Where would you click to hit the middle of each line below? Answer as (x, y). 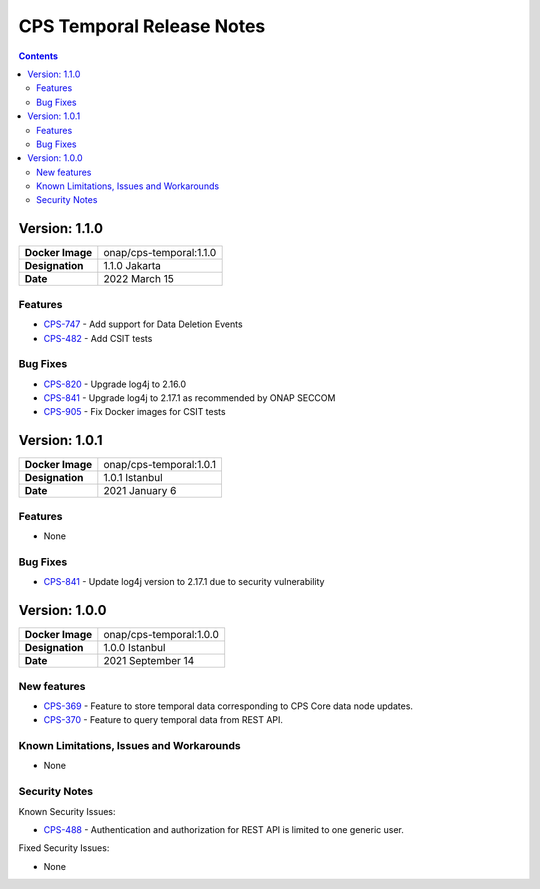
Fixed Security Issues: (64, 848)
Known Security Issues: (67, 811)
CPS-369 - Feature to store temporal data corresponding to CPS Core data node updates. (228, 706)
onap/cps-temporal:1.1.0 (160, 253)
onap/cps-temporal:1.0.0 (161, 635)
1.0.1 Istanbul (133, 478)
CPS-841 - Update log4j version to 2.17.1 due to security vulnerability (184, 582)
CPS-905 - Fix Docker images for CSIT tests (134, 412)
